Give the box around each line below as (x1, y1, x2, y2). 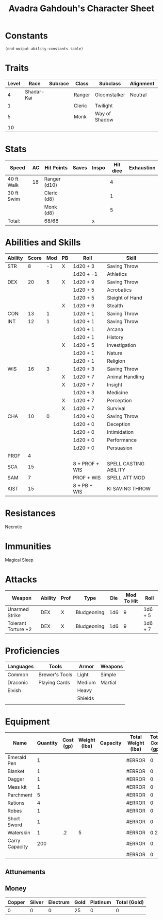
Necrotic (5, 524, 23, 530)
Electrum (48, 899, 70, 905)
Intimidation (107, 428, 134, 435)
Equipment (5, 716, 50, 727)
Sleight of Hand (107, 294, 143, 301)
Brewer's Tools (38, 671, 73, 678)
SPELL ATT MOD (107, 474, 146, 481)
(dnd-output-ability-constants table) (5, 46, 83, 51)
